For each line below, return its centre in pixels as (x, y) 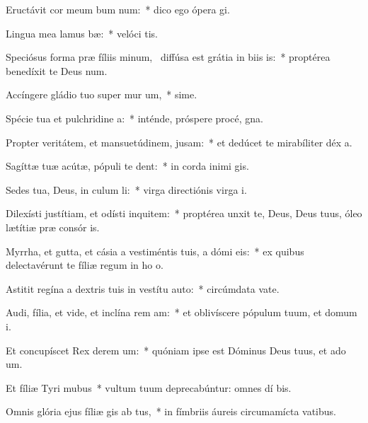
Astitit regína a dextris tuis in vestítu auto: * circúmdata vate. (143, 288)
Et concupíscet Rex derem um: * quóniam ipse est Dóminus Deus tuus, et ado (176, 350)
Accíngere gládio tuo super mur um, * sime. (102, 94)
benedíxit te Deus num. (57, 70)
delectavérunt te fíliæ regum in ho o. (85, 265)
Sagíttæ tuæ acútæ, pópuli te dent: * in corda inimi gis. (127, 166)
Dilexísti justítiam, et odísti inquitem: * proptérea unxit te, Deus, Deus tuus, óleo (184, 213)
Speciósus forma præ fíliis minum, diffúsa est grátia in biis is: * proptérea (168, 57)
